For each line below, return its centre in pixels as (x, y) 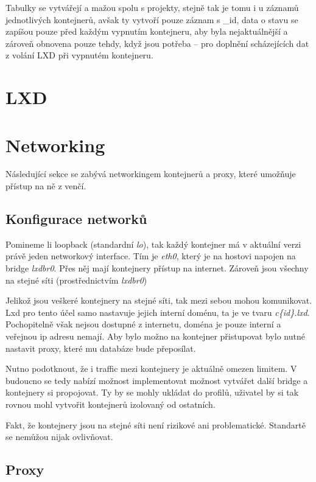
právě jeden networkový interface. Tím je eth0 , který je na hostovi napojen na (151, 256)
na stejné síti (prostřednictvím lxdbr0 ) (76, 280)
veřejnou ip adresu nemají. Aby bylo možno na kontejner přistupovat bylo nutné (155, 336)
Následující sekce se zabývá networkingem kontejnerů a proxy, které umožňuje (151, 174)
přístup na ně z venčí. (46, 186)
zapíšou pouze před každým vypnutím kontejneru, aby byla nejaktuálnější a (147, 31)
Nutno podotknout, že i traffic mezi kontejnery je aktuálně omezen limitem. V (151, 368)
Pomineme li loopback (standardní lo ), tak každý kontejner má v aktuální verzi (153, 244)
